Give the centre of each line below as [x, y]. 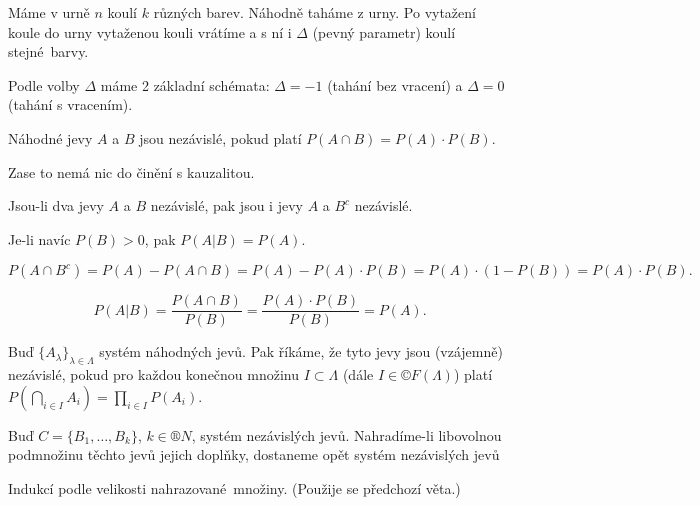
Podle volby [44, 84]
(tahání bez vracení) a [395, 84]
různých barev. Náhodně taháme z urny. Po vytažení [314, 12]
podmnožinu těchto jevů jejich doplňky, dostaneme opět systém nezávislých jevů [254, 454]
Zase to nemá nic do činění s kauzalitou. [131, 171]
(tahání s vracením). [70, 104]
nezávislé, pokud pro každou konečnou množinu [154, 374]
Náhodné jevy [50, 137]
